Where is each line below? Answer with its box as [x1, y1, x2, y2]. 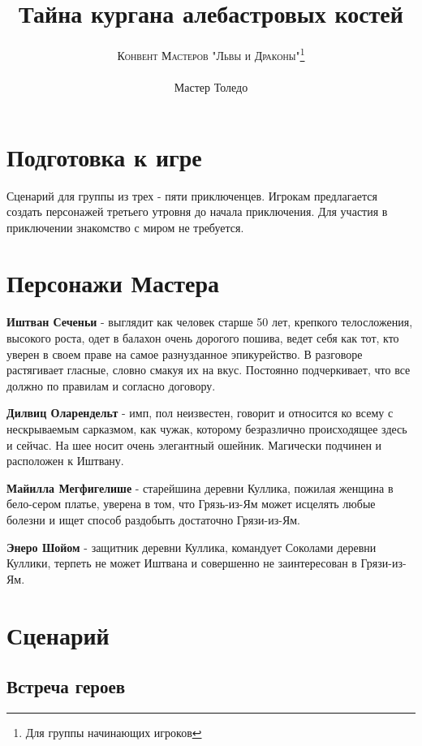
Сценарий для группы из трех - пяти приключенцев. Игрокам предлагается [6, 187, 377, 204]
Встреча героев [6, 674, 126, 699]
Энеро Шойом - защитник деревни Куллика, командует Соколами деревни [6, 538, 377, 555]
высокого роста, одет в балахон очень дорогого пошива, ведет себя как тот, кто [6, 330, 399, 346]
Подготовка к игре [6, 140, 202, 173]
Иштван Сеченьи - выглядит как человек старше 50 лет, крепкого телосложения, [6, 313, 413, 330]
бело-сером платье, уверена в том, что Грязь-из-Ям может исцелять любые [6, 495, 376, 512]
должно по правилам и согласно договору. [6, 377, 216, 394]
